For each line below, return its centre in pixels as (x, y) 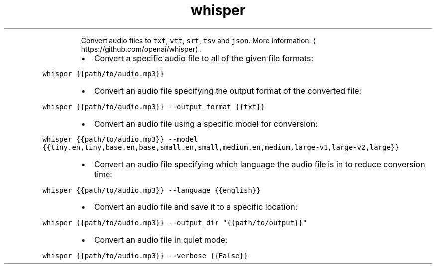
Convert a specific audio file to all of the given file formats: (204, 58)
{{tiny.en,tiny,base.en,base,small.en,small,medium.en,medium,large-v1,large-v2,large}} (221, 147)
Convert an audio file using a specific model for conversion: (206, 123)
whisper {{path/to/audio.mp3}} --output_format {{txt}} (154, 106)
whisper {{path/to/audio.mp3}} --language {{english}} (152, 190)
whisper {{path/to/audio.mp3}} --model (120, 139)
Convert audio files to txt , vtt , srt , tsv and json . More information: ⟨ (198, 40)
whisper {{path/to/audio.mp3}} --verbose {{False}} (145, 255)
